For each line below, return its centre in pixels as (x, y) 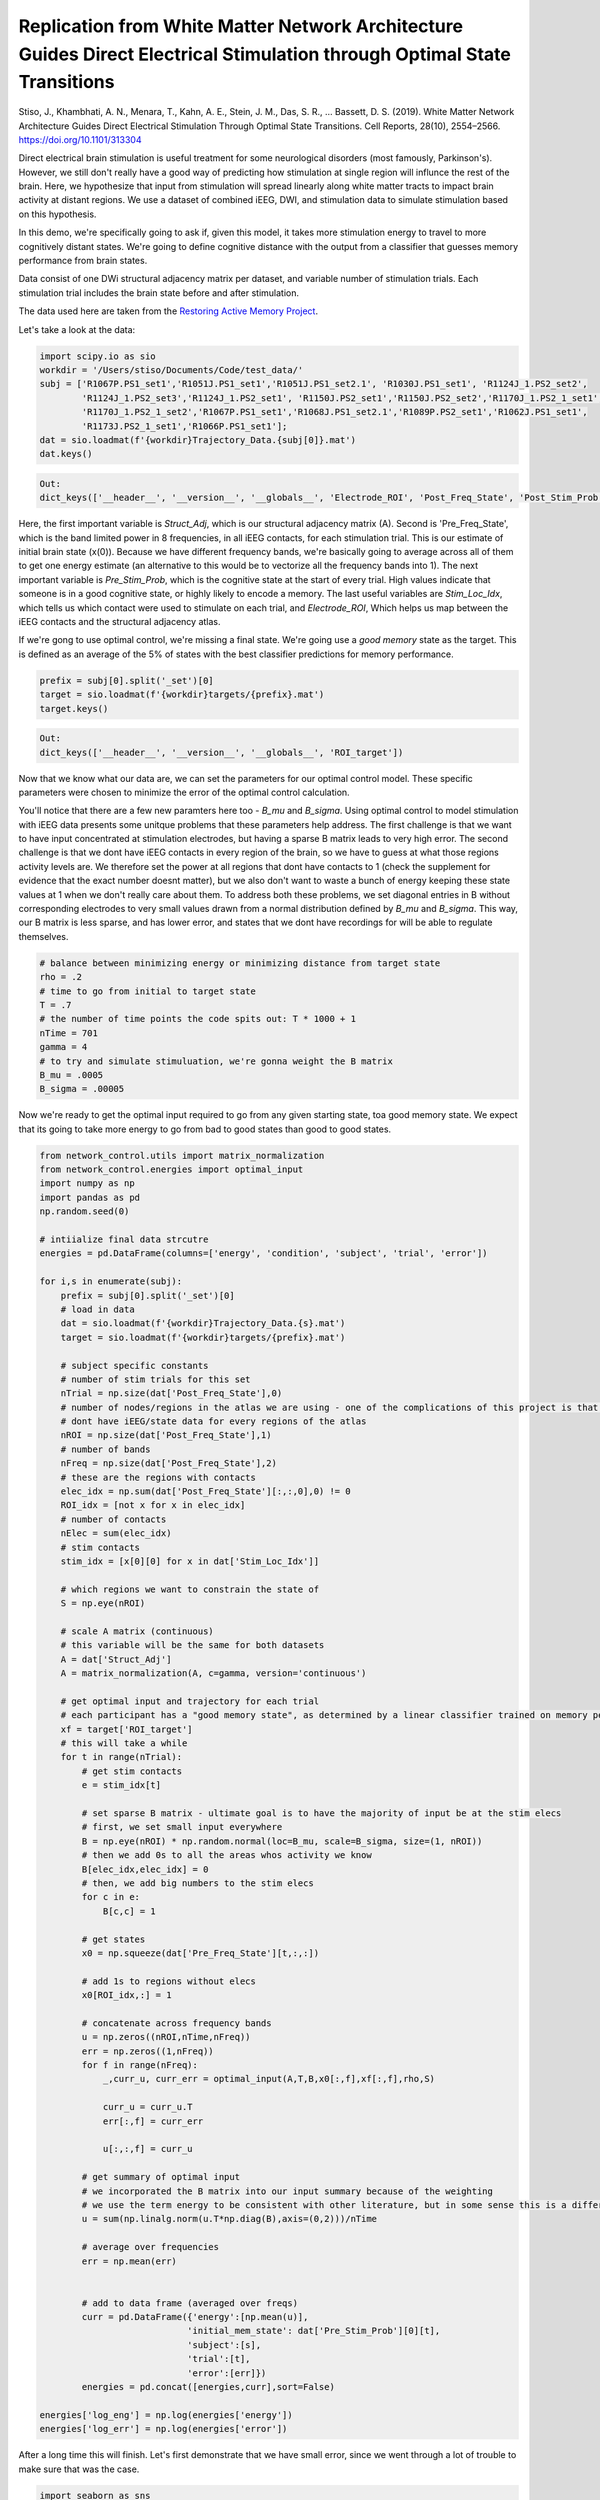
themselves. (43, 936)
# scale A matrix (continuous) (137, 1631)
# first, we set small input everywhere (182, 1827)
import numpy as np (87, 1183)
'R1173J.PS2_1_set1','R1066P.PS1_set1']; (184, 426)
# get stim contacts (132, 1771)
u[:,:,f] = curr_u (148, 2149)
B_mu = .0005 (71, 1074)
